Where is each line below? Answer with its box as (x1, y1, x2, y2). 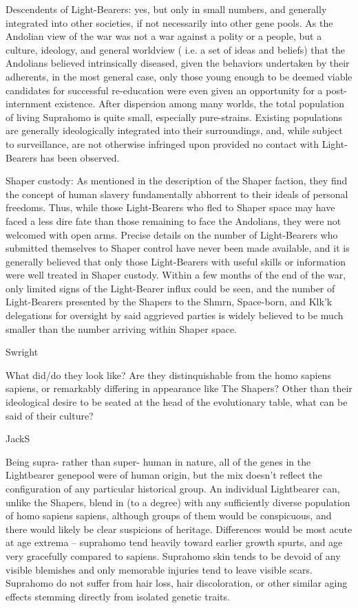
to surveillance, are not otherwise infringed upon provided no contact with (6, 136, 319, 151)
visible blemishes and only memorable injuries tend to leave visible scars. (6, 562, 313, 576)
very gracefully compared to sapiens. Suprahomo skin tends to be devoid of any (6, 548, 341, 563)
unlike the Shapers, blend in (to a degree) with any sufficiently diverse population (6, 495, 350, 509)
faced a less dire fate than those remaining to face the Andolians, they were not (6, 213, 341, 228)
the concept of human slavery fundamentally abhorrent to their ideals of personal (6, 186, 348, 201)
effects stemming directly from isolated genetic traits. (6, 589, 230, 603)
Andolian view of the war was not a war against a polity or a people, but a (6, 29, 322, 43)
